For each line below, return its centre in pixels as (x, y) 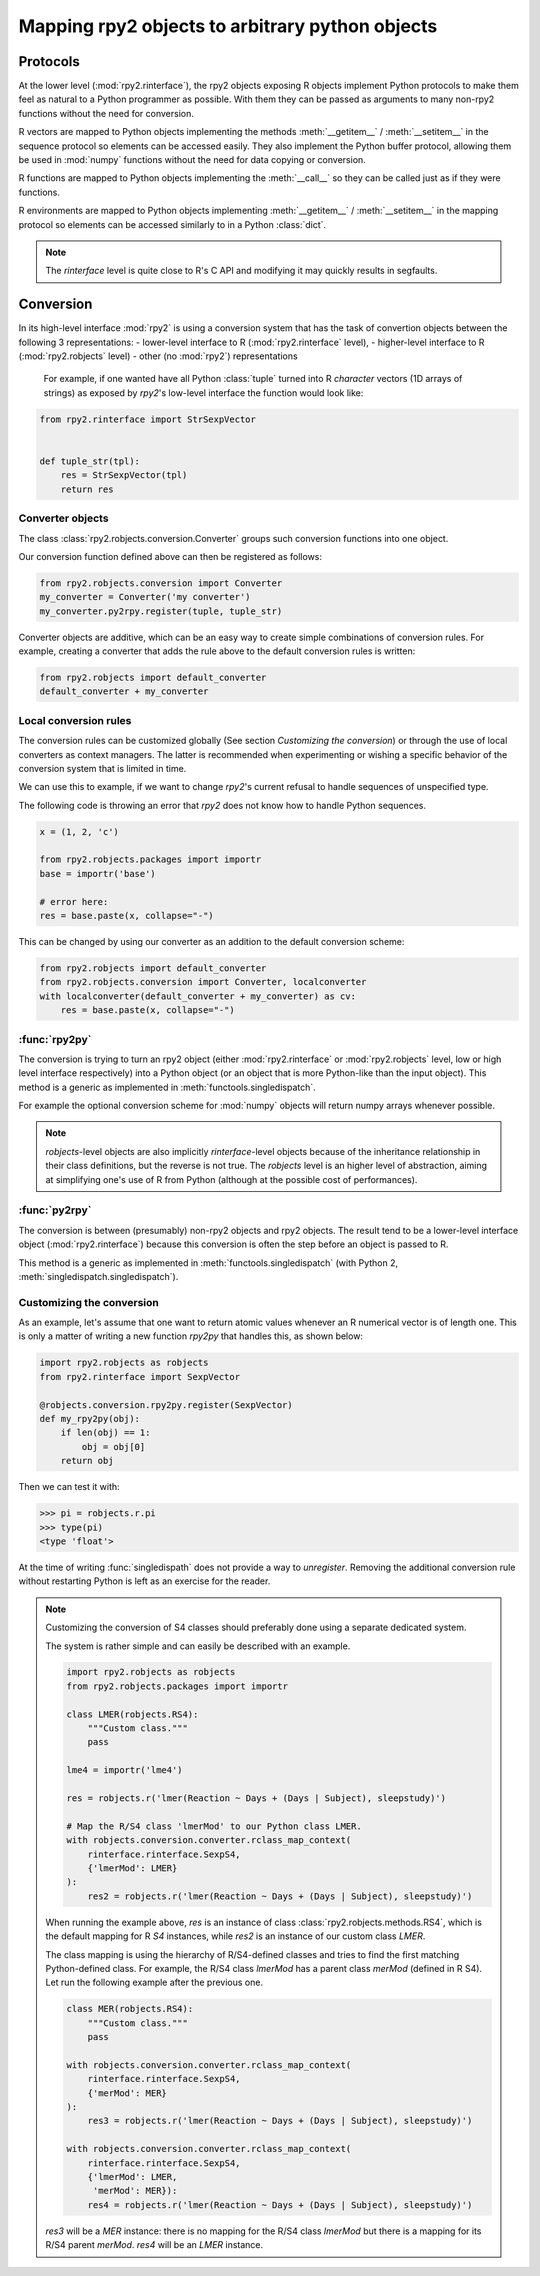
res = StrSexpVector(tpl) (124, 475)
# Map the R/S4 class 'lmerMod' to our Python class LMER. (214, 1826)
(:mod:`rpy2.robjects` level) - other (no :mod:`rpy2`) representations (158, 356)
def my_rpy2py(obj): (89, 1419)
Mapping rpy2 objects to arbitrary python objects (228, 26)
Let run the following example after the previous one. (154, 1982)
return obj (87, 1461)
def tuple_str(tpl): (89, 461)
